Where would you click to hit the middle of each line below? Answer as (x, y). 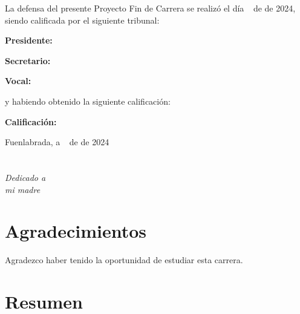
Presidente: (29, 40)
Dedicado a (25, 177)
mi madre (23, 189)
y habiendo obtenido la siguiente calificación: (88, 101)
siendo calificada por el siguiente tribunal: (82, 20)
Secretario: (28, 60)
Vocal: (18, 81)
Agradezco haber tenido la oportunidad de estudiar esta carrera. (124, 260)
